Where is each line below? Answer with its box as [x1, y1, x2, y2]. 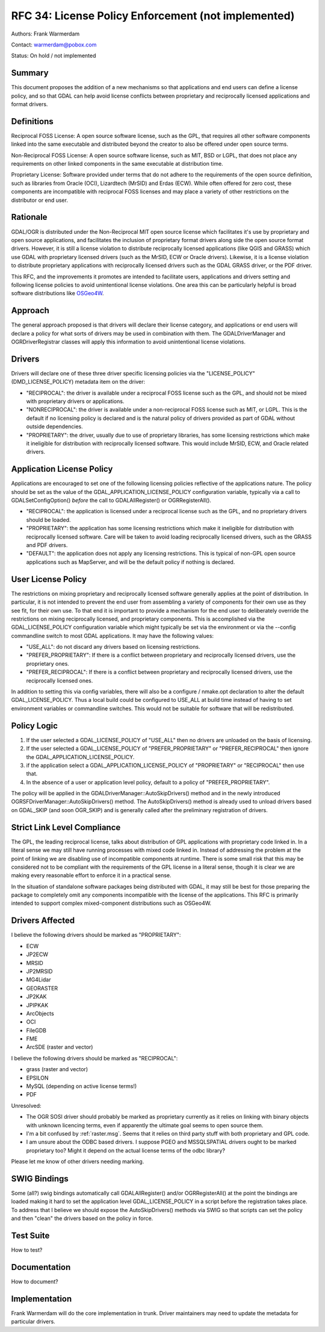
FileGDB [26, 1027, 46, 1034]
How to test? [11, 1246, 43, 1254]
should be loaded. [26, 516, 72, 524]
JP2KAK [26, 993, 47, 1000]
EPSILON [26, 1074, 49, 1081]
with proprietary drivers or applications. [26, 398, 125, 405]
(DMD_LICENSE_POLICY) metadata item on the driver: [11, 378, 146, 386]
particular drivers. [11, 1318, 55, 1325]
